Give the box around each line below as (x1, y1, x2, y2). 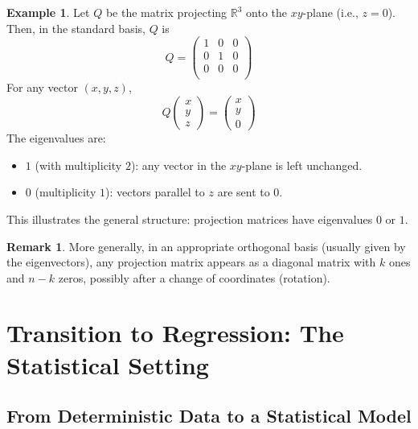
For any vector (6, 79, 78, 96)
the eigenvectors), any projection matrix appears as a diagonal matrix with (6, 254, 376, 270)
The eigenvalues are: (6, 130, 106, 146)
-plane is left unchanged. (241, 156, 363, 173)
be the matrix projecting (105, 4, 227, 20)
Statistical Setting (6, 348, 209, 381)
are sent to (217, 184, 270, 200)
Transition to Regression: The (6, 316, 344, 349)
